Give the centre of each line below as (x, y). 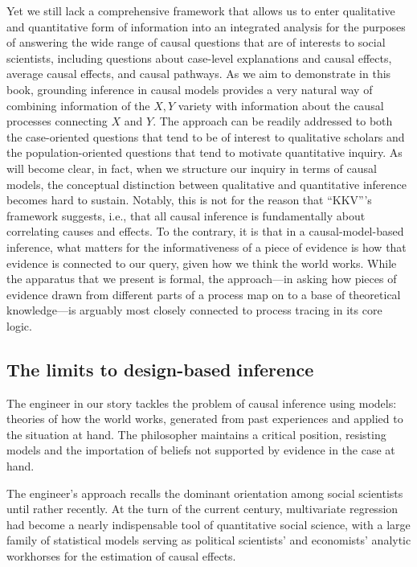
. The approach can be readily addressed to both (273, 121)
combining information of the (78, 105)
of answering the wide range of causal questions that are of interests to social (196, 42)
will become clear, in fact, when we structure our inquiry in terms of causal (192, 168)
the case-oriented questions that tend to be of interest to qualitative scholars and (206, 136)
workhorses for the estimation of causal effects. (121, 556)
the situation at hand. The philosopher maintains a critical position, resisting (196, 434)
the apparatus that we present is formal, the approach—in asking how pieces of (202, 279)
